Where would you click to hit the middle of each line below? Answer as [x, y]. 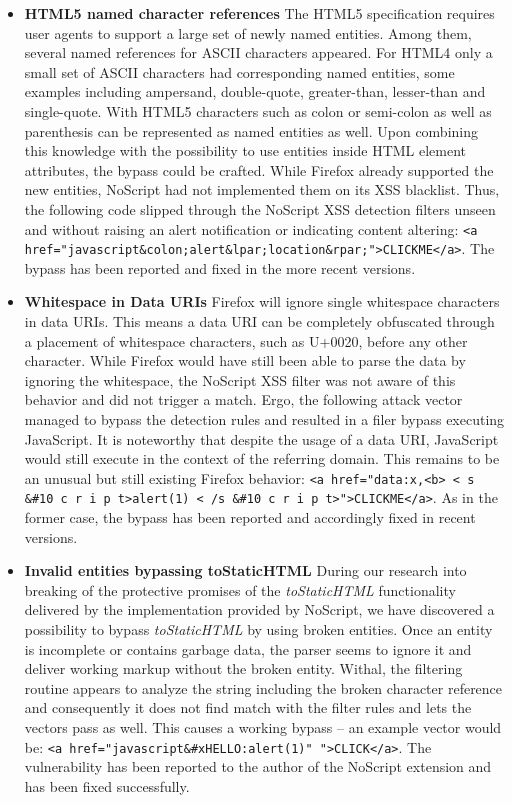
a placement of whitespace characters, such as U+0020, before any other [246, 340]
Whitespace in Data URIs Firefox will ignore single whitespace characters [262, 301]
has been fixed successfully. [107, 785]
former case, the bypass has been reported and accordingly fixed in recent [250, 517]
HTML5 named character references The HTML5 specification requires [259, 13]
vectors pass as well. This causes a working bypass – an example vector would [263, 727]
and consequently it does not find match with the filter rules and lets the [248, 707]
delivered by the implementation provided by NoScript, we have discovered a [259, 609]
